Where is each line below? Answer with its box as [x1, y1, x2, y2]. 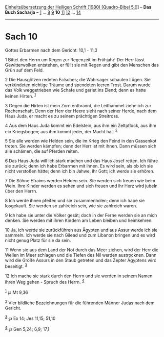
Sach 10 [5, 31, 38, 42]
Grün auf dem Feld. [5, 67, 44, 73]
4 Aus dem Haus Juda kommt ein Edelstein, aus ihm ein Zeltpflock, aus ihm [5, 122, 157, 128]
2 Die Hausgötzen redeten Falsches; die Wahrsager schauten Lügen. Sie [5, 76, 151, 82]
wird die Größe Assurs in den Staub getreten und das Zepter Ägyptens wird [5, 257, 157, 264]
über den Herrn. [5, 188, 38, 194]
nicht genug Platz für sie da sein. [5, 238, 71, 243]
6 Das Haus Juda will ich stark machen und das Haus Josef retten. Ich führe [5, 158, 158, 164]
